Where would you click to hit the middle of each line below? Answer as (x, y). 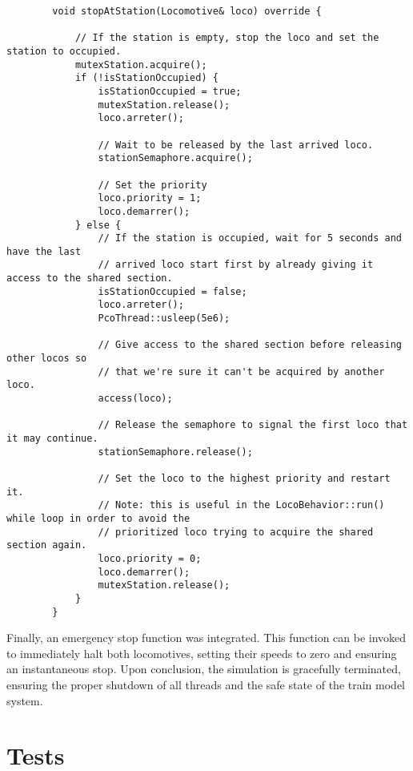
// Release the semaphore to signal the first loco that (253, 425)
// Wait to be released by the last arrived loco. (236, 145)
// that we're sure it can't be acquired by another (241, 371)
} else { (98, 225)
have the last (44, 251)
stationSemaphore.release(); (175, 452)
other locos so (47, 359)
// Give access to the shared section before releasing (250, 345)
